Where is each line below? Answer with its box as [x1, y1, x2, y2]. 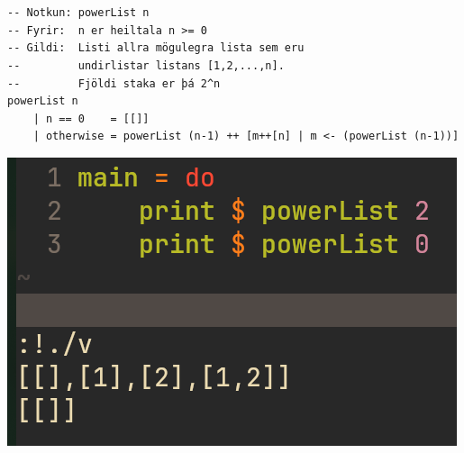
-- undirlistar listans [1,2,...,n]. [7, 59, 285, 72]
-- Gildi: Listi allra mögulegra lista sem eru [7, 41, 305, 55]
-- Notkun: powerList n [7, 6, 150, 20]
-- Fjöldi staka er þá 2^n [7, 77, 221, 90]
